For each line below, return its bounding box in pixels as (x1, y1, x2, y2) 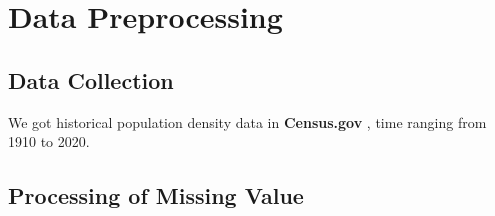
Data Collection (8, 64, 174, 95)
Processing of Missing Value (8, 180, 304, 211)
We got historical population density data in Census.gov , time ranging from (8, 111, 487, 132)
